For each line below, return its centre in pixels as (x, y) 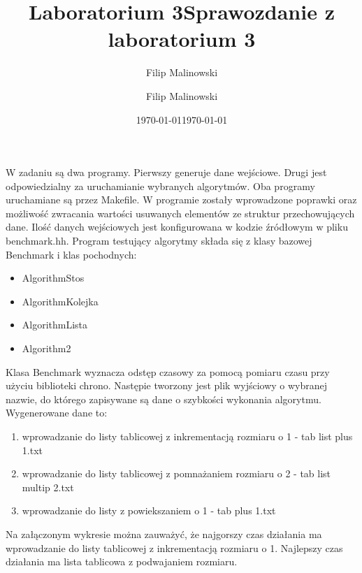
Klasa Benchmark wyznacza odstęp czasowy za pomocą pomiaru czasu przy (168, 371)
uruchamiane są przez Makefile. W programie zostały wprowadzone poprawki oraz (181, 200)
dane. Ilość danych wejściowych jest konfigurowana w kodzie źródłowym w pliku (177, 227)
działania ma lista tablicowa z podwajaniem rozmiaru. (122, 561)
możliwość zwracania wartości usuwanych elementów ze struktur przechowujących (180, 213)
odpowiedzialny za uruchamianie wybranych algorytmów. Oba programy (160, 186)
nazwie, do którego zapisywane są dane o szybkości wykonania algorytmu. (164, 399)
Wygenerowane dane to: (57, 413)
